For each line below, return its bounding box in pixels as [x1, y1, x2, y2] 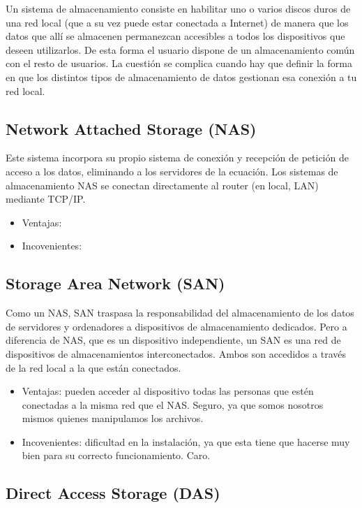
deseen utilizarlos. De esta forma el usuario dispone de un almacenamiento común [6, 42, 355, 57]
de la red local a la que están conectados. [6, 360, 181, 375]
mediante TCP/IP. [6, 191, 86, 206]
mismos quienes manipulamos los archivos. [22, 411, 204, 426]
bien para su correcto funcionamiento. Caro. [22, 448, 211, 463]
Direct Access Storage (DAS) [6, 482, 220, 504]
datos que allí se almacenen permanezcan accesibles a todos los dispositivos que [6, 29, 345, 43]
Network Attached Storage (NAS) [6, 117, 257, 139]
